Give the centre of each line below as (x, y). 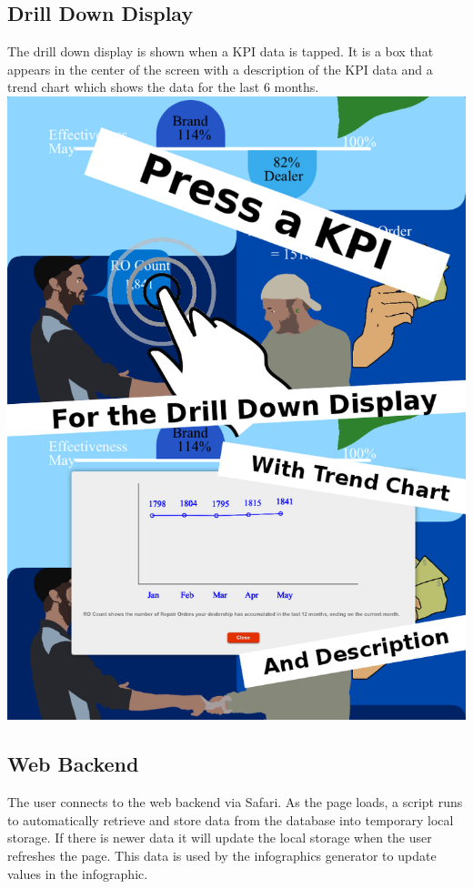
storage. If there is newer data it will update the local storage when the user (220, 838)
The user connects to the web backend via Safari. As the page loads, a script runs (235, 802)
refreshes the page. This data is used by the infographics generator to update (222, 855)
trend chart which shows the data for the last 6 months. (163, 87)
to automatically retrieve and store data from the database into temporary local (231, 819)
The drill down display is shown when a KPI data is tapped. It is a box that (221, 51)
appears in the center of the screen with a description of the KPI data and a (220, 69)
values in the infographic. (78, 873)
